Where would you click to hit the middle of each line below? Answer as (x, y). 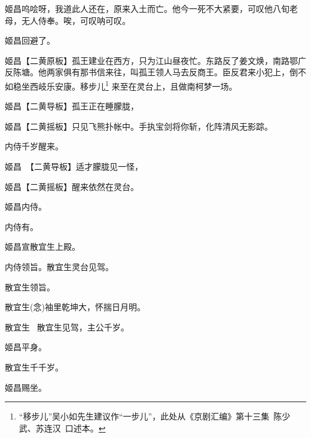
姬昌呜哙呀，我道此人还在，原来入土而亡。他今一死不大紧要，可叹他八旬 (147, 8)
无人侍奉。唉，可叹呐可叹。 (76, 20)
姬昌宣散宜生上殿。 (42, 246)
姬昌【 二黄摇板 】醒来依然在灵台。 (72, 186)
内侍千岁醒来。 (34, 146)
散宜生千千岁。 (34, 367)
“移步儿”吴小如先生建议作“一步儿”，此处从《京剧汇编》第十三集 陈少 (155, 416)
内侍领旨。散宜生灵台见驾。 (59, 266)
